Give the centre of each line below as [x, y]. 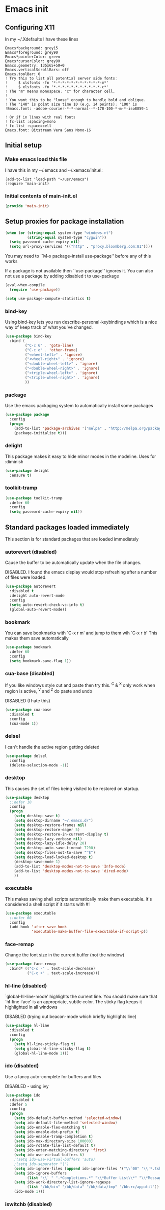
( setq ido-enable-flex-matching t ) [50, 1127]
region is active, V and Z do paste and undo [49, 691]
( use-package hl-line [27, 1026]
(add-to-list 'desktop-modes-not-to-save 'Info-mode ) [70, 866]
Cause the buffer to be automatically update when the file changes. [73, 563]
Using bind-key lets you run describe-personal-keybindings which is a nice [81, 322]
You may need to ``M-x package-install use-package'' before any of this [78, 256]
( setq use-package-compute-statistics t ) [48, 299]
